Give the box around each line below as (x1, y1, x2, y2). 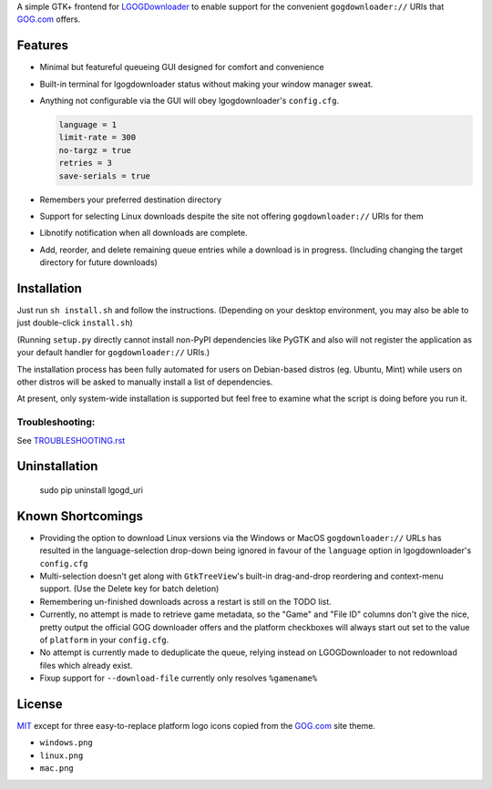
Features (16, 37, 68, 54)
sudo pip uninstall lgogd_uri (39, 484, 143, 496)
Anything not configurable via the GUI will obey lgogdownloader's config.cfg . (39, 96, 340, 107)
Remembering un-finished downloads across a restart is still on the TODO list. (39, 596, 332, 607)
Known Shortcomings (16, 508, 144, 524)
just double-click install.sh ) (16, 317, 134, 328)
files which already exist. (39, 660, 133, 671)
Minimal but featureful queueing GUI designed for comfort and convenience (39, 62, 324, 73)
